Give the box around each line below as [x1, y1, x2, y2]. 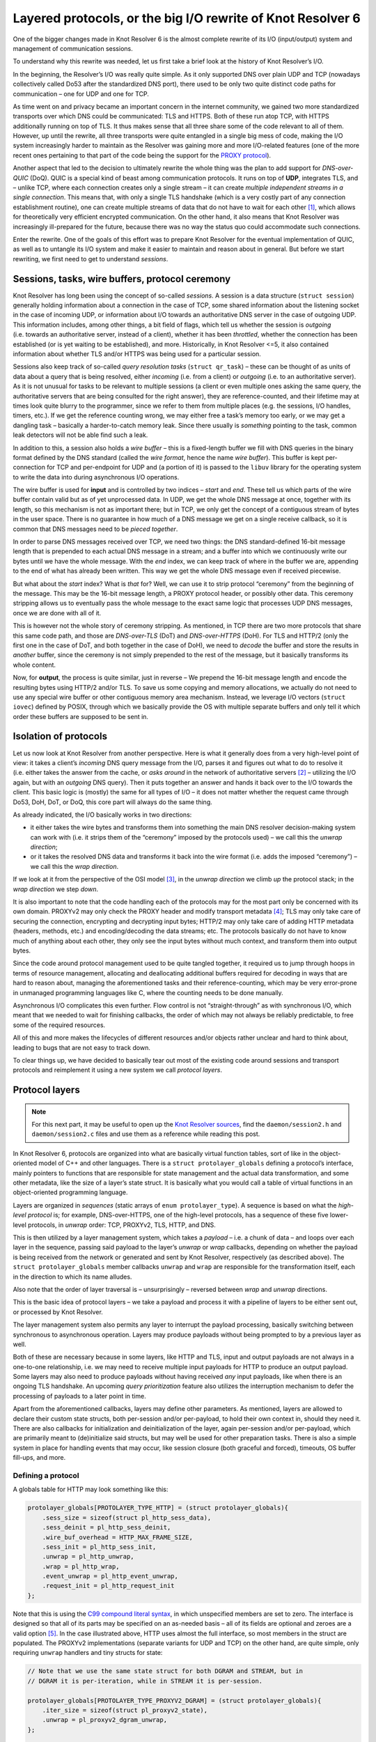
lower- [329, 1211, 349, 1219]
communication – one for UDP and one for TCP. [13, 89, 150, 98]
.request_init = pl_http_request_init [42, 1582, 175, 1590]
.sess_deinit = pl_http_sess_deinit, [42, 1523, 171, 1532]
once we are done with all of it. [13, 608, 102, 617]
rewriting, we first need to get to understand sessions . [13, 254, 169, 263]
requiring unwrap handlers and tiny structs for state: [13, 1649, 163, 1657]
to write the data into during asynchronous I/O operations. [13, 472, 180, 481]
